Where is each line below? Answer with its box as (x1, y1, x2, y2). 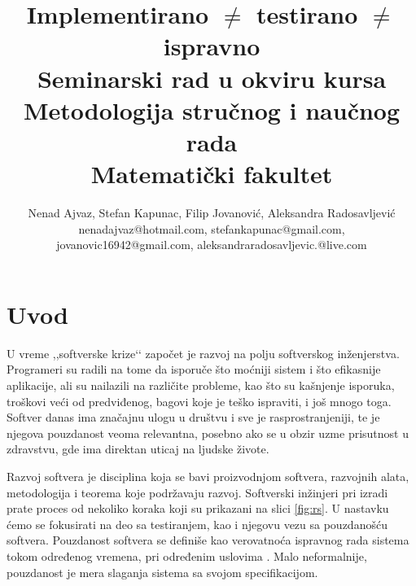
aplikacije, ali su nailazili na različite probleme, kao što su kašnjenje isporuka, (7, 376, 395, 393)
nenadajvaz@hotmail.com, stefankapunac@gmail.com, (78, 220, 345, 237)
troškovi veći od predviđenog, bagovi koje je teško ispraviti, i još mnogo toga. (7, 392, 392, 409)
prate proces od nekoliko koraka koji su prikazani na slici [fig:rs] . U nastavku (7, 500, 389, 517)
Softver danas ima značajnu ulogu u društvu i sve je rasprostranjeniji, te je (7, 409, 380, 426)
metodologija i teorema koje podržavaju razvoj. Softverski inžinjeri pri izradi (7, 483, 388, 501)
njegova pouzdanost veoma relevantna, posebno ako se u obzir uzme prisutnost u (7, 424, 409, 441)
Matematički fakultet (90, 157, 333, 190)
